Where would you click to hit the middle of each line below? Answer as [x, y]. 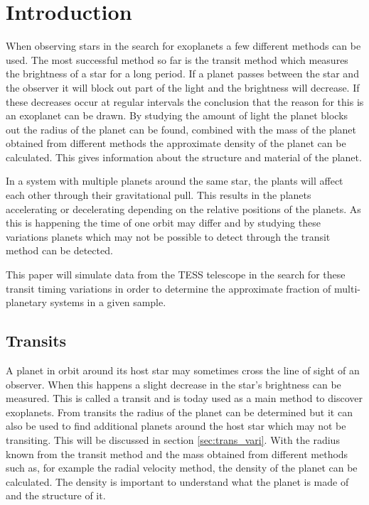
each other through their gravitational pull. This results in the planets [159, 195]
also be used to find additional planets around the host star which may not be [176, 426]
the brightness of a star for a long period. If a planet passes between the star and [182, 74]
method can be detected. [59, 250]
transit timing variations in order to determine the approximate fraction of [169, 288]
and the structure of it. [56, 495]
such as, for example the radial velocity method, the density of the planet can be [182, 468]
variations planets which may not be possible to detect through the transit [168, 236]
